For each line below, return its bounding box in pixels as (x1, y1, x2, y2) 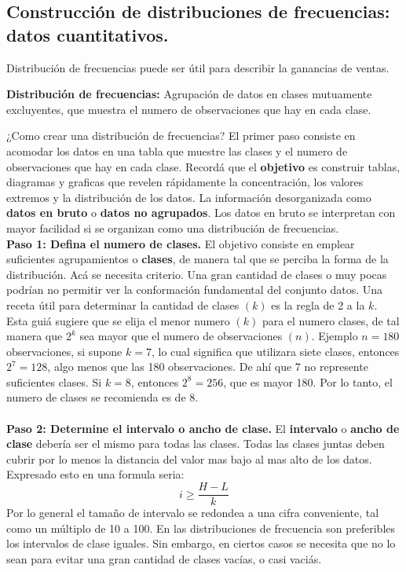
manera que (6, 328, 63, 344)
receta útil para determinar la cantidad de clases (6, 296, 240, 313)
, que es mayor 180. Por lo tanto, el (223, 373, 393, 390)
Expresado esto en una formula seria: (6, 466, 185, 482)
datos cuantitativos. (6, 22, 169, 46)
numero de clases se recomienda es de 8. (6, 389, 199, 405)
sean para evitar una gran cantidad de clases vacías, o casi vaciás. (6, 550, 322, 566)
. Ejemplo (311, 328, 358, 344)
